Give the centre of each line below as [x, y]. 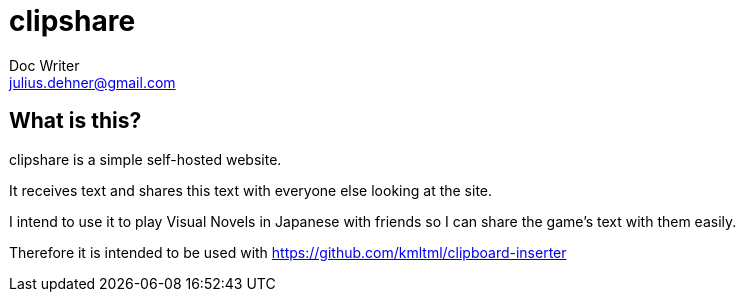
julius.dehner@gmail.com [92, 82]
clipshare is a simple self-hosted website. [145, 159]
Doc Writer [44, 65]
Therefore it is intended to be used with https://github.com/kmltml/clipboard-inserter [288, 252]
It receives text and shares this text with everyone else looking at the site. [251, 190]
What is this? [75, 121]
